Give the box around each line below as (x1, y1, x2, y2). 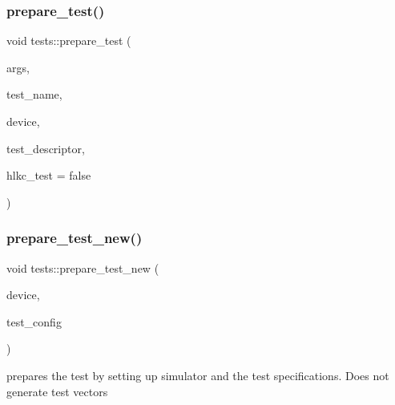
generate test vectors (6, 383, 108, 399)
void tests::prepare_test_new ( (6, 259, 159, 276)
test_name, (6, 86, 62, 103)
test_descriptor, (6, 140, 85, 156)
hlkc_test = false (6, 167, 91, 184)
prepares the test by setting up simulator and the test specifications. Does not (6, 367, 389, 383)
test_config (6, 313, 62, 330)
